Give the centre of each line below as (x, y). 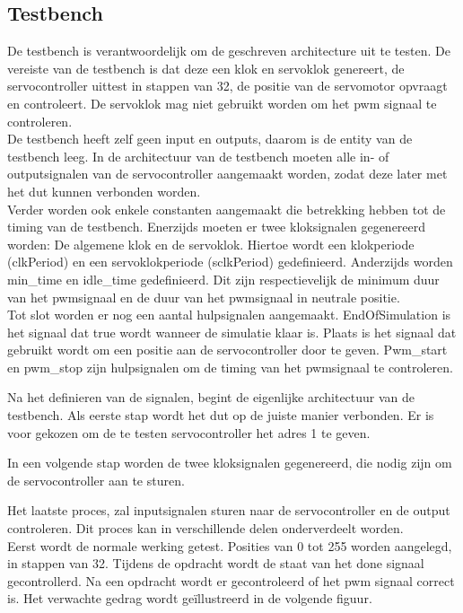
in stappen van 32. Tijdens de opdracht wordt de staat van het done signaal (216, 563)
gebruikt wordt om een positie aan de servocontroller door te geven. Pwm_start (227, 350)
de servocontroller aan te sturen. (96, 480)
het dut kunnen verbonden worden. (104, 191)
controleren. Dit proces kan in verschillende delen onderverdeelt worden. (205, 528)
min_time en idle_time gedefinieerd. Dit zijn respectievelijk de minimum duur (223, 279)
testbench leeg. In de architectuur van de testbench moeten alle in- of (198, 156)
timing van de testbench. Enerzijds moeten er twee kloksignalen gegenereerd (217, 227)
